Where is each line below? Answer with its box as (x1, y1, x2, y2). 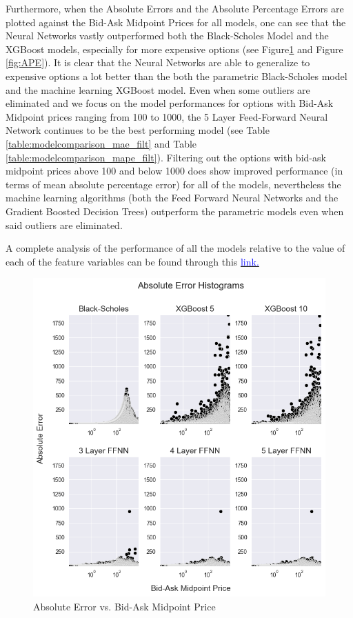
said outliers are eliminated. (6, 217, 123, 232)
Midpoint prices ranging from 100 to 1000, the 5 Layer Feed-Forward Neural (6, 109, 328, 123)
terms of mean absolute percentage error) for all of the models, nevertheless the (6, 177, 341, 191)
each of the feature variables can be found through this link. (6, 254, 259, 268)
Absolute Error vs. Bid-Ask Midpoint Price (33, 599, 216, 613)
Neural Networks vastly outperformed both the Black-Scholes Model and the (6, 28, 329, 43)
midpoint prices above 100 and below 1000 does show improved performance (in (6, 163, 343, 178)
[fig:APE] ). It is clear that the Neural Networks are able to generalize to (6, 55, 310, 70)
